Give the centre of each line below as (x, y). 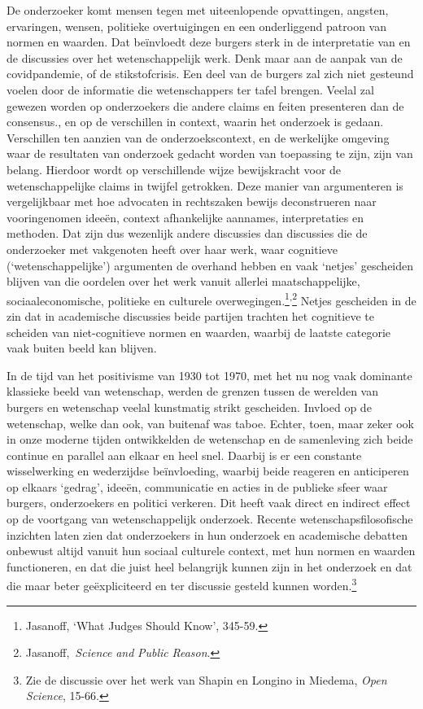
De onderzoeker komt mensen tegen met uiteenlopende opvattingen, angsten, (198, 10)
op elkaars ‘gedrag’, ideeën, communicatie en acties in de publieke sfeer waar (197, 486)
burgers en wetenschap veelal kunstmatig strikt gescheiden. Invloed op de (189, 407)
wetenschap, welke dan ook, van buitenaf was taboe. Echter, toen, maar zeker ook (210, 423)
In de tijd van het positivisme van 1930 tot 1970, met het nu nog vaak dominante (209, 375)
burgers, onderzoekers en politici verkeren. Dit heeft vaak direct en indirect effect (209, 503)
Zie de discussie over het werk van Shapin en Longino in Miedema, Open (206, 679)
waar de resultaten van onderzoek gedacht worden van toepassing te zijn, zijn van (210, 153)
